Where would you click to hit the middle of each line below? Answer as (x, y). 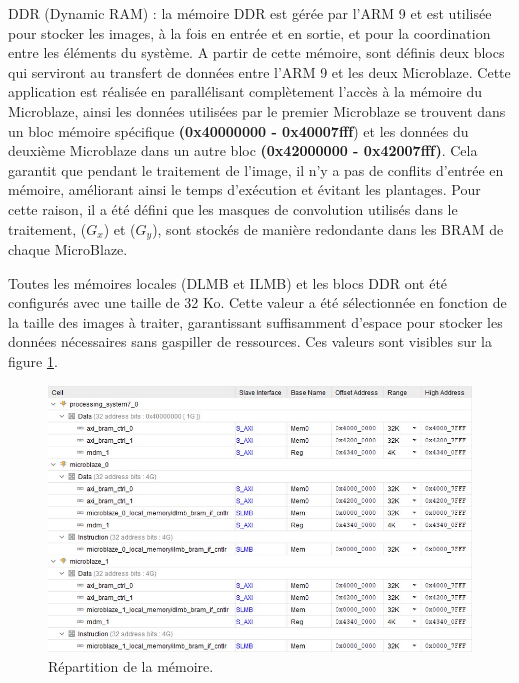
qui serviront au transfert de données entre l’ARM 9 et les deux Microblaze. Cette (259, 71)
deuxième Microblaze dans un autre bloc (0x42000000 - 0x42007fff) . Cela (243, 150)
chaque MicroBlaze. (68, 248)
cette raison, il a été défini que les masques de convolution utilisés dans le (233, 208)
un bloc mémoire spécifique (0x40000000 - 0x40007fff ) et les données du (238, 130)
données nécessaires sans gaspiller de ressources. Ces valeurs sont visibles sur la (250, 341)
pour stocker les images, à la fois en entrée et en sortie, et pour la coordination (249, 32)
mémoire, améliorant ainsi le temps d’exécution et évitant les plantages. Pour (244, 189)
